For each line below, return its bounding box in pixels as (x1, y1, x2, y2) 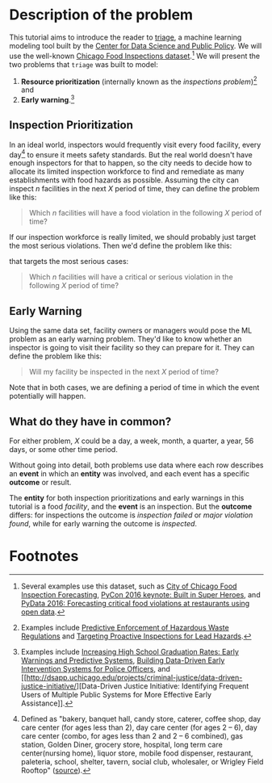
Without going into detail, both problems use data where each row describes (9, 460, 264, 470)
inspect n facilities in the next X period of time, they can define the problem (9, 184, 260, 194)
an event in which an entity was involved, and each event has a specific (9, 469, 249, 478)
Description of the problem (9, 6, 193, 24)
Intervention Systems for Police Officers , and (20, 664, 170, 673)
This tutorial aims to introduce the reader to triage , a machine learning (9, 32, 242, 42)
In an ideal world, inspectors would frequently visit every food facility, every (9, 140, 262, 149)
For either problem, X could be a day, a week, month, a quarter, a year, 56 (9, 436, 254, 446)
